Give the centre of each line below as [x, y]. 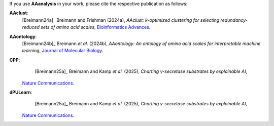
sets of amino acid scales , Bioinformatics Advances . [96, 27]
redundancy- [234, 20]
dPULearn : [21, 92]
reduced [31, 27]
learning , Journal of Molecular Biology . [63, 51]
